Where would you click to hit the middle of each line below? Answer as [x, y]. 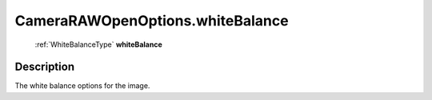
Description [45, 67]
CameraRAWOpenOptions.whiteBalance [152, 21]
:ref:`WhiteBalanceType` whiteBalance [99, 44]
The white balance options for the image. [82, 86]
